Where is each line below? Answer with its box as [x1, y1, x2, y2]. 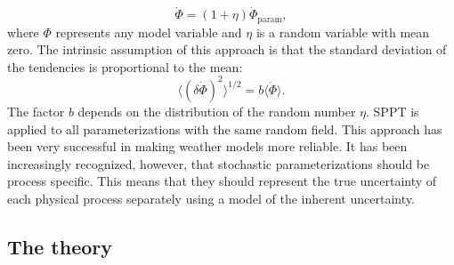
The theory [7, 232, 112, 260]
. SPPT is [366, 101, 419, 120]
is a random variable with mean [255, 22, 430, 41]
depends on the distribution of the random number [77, 101, 356, 120]
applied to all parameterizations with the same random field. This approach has [7, 119, 442, 138]
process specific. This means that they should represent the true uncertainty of [7, 172, 437, 190]
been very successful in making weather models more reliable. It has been [7, 137, 408, 156]
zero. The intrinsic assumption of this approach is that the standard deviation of [7, 40, 447, 59]
